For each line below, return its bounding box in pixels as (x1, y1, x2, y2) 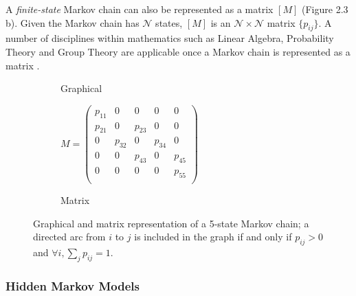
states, (155, 15, 183, 30)
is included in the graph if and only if (134, 229, 292, 244)
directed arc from (33, 229, 106, 244)
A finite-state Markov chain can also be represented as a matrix (5, 2, 274, 16)
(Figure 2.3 (302, 2, 348, 16)
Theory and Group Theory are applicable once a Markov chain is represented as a (5, 44, 351, 58)
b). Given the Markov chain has (5, 15, 140, 30)
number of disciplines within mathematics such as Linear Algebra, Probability (5, 31, 334, 45)
